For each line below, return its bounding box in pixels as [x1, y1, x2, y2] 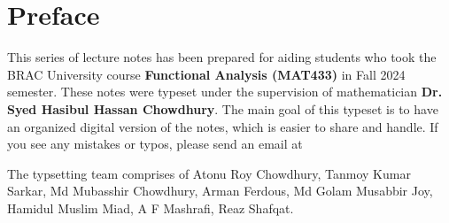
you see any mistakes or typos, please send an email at [7, 135, 303, 153]
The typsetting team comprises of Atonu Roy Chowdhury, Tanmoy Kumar [7, 164, 411, 182]
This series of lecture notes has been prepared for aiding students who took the [7, 48, 437, 66]
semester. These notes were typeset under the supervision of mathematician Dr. [7, 82, 443, 101]
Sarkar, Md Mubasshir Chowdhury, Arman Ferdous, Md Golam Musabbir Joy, [7, 181, 433, 200]
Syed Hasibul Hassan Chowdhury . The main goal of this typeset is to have [7, 99, 438, 118]
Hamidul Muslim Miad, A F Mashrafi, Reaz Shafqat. [7, 198, 294, 217]
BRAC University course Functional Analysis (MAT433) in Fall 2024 [7, 65, 406, 83]
